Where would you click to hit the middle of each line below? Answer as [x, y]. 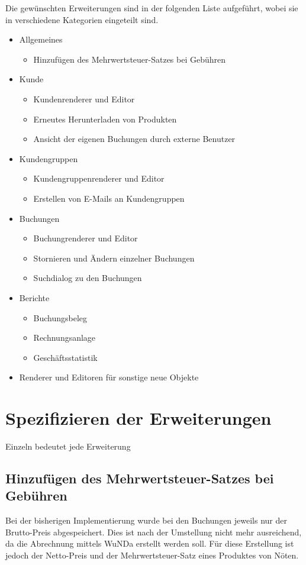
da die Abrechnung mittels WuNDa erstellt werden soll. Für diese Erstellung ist [150, 543]
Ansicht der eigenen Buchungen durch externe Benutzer [134, 139]
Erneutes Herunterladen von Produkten [105, 119]
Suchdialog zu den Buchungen [88, 278]
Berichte [34, 297]
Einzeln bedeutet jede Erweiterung [68, 446]
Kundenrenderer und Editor [84, 99]
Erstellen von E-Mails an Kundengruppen [109, 198]
